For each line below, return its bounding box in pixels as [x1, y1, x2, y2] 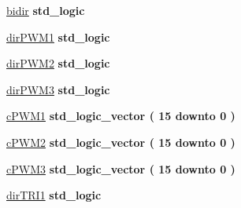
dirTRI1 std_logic [6, 187, 102, 203]
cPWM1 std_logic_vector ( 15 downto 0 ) [6, 108, 235, 124]
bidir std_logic [6, 2, 85, 18]
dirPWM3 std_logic [6, 81, 110, 97]
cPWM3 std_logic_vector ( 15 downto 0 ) [6, 160, 235, 177]
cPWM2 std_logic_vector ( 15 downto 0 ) [6, 133, 235, 150]
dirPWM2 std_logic [6, 55, 110, 71]
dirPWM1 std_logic [6, 28, 110, 45]
